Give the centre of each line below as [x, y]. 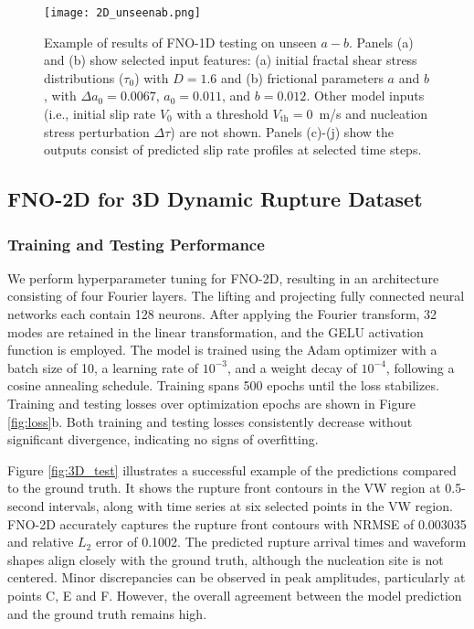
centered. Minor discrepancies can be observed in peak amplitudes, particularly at [237, 577]
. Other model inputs [365, 96]
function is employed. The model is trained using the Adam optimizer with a [222, 350]
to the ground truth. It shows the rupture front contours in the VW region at [224, 488]
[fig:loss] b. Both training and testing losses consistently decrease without [210, 421]
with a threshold [222, 114]
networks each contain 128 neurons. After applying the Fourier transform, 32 [222, 314]
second [26, 505]
